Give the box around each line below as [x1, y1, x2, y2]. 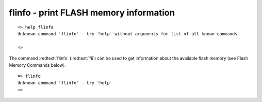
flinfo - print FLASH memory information [9, 7, 175, 18]
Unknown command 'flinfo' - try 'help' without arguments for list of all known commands [17, 31, 238, 36]
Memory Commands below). [9, 62, 66, 68]
